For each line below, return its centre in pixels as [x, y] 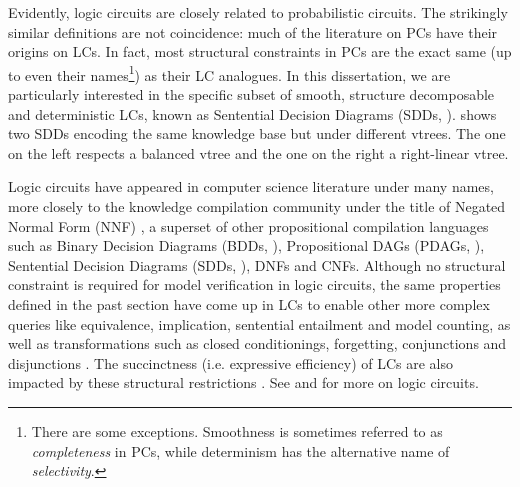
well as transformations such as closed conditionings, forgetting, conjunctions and [257, 343]
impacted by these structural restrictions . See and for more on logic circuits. [243, 382]
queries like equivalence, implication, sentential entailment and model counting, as [259, 323]
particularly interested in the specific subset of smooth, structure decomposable [251, 94]
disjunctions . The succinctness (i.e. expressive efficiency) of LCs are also [231, 362]
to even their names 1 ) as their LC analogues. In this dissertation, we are [229, 73]
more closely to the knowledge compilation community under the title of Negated [257, 206]
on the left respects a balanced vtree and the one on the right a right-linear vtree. [258, 152]
